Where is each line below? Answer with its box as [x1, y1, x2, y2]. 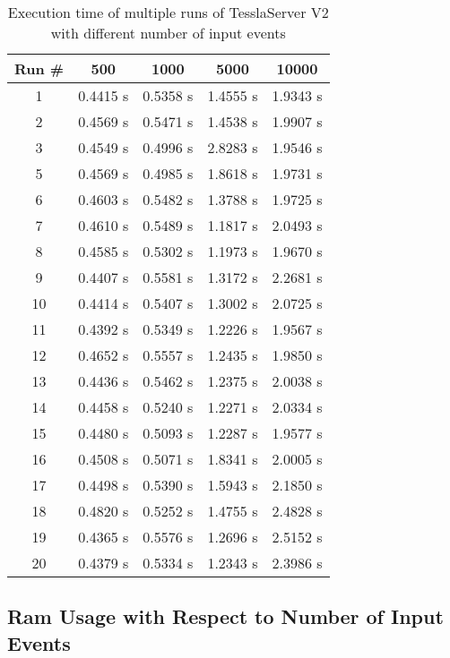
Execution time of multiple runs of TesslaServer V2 [7, 2, 329, 22]
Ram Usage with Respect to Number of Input [7, 602, 444, 630]
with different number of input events [50, 22, 286, 43]
